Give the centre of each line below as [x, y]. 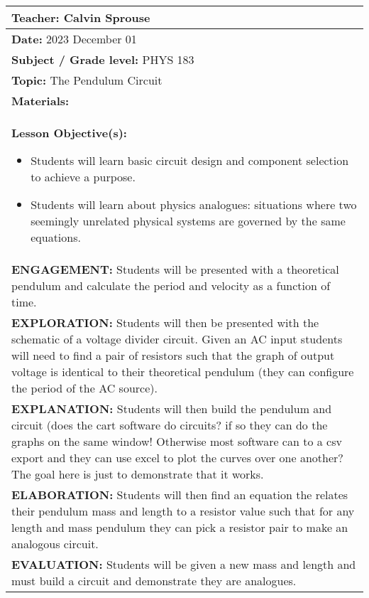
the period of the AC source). [84, 388]
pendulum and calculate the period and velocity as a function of [171, 285]
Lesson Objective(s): [69, 133]
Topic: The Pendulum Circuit [87, 80]
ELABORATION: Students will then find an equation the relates [180, 495]
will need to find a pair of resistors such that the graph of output [173, 355]
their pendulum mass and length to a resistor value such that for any [183, 511]
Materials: [40, 101]
